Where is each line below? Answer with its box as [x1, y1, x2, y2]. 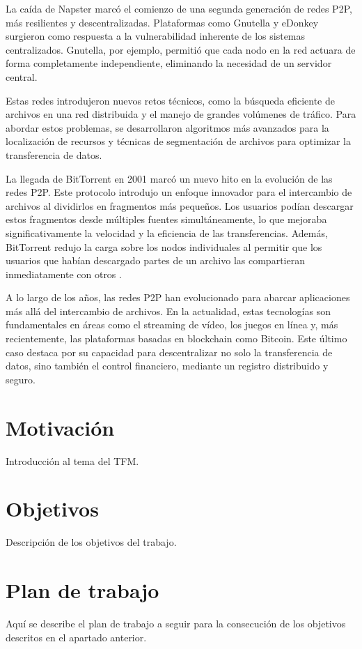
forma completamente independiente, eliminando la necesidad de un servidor [6, 56, 332, 70]
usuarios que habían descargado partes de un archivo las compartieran [6, 253, 305, 268]
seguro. [6, 372, 36, 386]
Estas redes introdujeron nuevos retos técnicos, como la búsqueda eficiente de [6, 93, 335, 107]
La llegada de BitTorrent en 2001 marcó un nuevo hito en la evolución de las [6, 171, 333, 185]
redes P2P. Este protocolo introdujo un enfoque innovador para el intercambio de [6, 185, 352, 199]
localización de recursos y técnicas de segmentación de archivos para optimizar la [6, 134, 351, 148]
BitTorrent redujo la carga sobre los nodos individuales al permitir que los [6, 239, 322, 254]
